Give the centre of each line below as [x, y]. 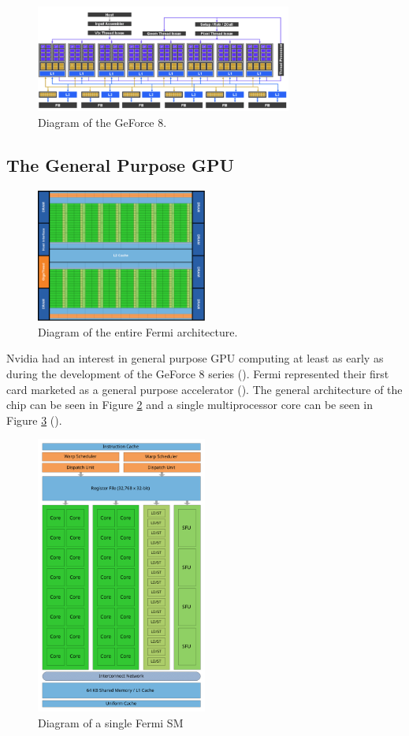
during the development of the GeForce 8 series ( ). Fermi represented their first [198, 374]
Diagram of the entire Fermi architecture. [138, 331]
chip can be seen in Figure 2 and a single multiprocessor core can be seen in [190, 405]
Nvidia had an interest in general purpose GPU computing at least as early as [195, 358]
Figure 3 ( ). [34, 420]
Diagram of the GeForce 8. [102, 122]
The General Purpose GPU [121, 164]
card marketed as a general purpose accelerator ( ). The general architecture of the [204, 389]
